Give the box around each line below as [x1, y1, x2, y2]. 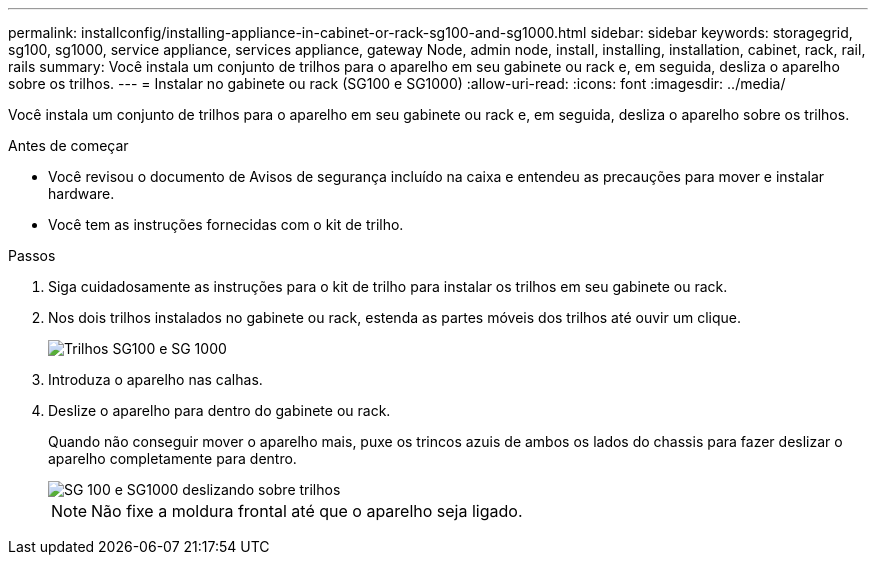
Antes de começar [8, 137, 129, 154]
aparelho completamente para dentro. [48, 450, 297, 467]
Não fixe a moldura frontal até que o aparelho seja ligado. [91, 501, 523, 521]
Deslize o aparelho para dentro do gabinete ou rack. [48, 402, 391, 419]
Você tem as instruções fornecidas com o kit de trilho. [48, 216, 404, 233]
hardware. [48, 185, 115, 202]
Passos [8, 247, 56, 264]
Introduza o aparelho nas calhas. [48, 371, 263, 388]
